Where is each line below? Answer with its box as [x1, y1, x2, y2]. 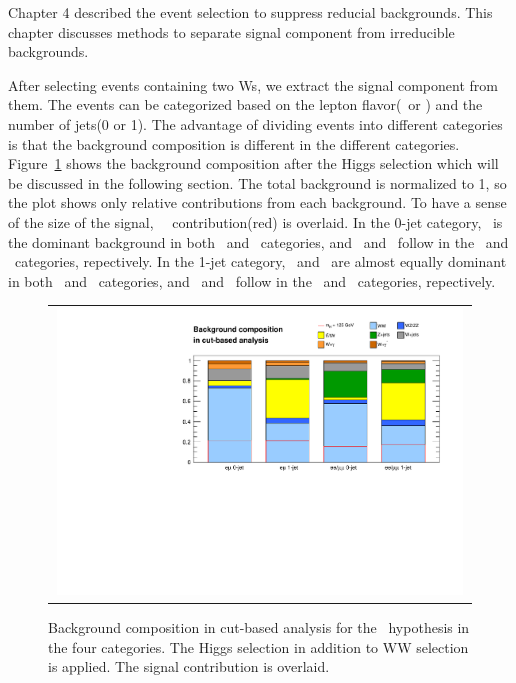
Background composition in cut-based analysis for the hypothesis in [48, 617, 470, 638]
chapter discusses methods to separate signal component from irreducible [8, 21, 455, 42]
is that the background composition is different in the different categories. [8, 133, 460, 154]
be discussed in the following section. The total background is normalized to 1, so [8, 172, 507, 193]
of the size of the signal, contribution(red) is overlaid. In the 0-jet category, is [8, 211, 503, 232]
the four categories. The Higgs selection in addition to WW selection [48, 636, 469, 657]
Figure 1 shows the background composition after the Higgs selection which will [8, 153, 499, 174]
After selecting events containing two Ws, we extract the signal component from [8, 74, 498, 95]
